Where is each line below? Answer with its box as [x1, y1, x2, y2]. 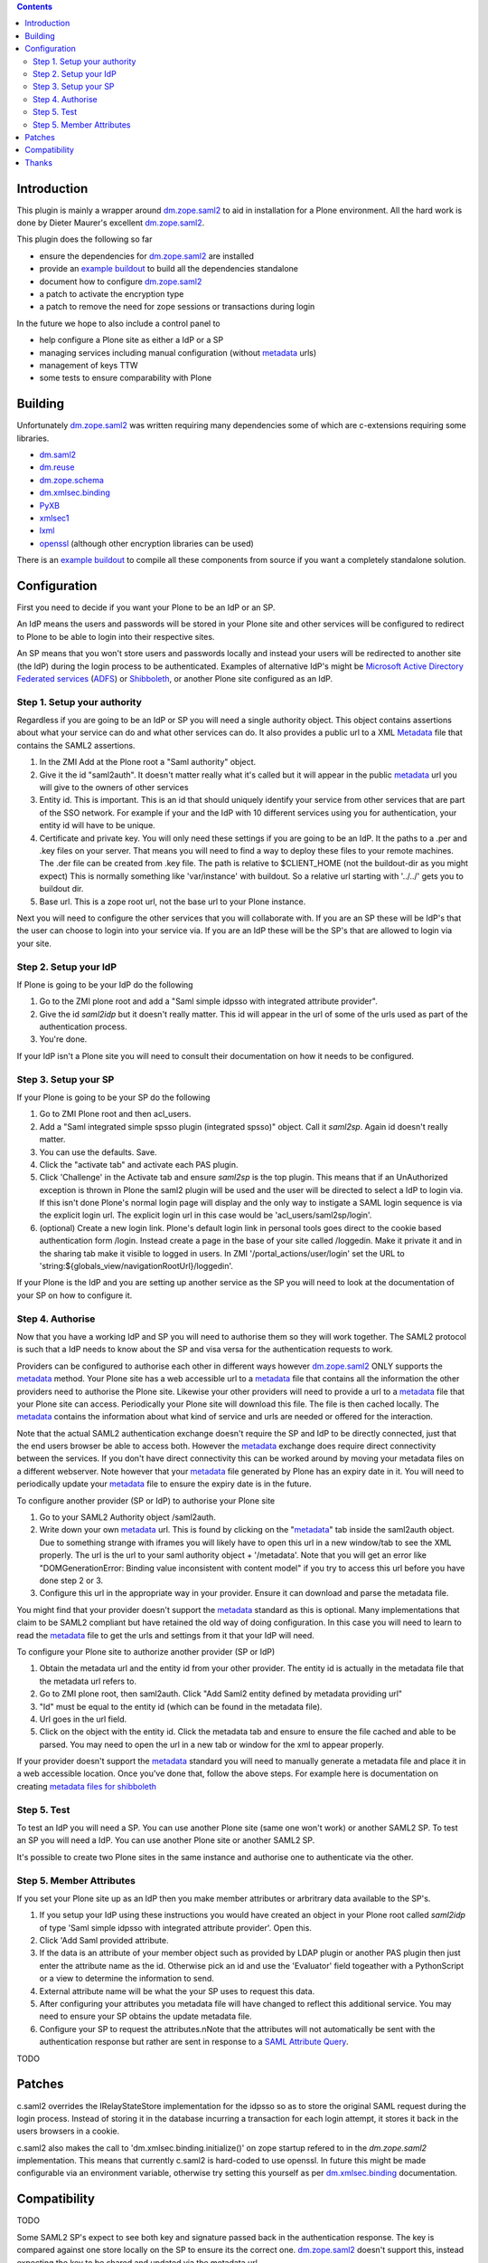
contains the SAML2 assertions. [16, 740, 136, 750]
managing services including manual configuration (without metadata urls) [39, 347, 317, 358]
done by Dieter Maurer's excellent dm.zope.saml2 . [16, 217, 205, 228]
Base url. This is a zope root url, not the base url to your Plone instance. [39, 896, 306, 907]
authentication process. [39, 1021, 127, 1032]
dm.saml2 [39, 449, 77, 460]
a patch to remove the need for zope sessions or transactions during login [39, 301, 315, 312]
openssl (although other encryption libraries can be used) [39, 538, 255, 549]
